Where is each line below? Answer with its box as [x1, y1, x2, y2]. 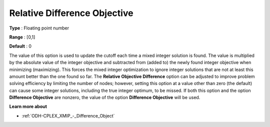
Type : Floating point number [9, 25, 69, 31]
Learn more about [9, 103, 47, 109]
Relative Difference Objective [9, 7, 133, 18]
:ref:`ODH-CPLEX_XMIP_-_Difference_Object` [21, 112, 115, 118]
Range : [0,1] [9, 34, 35, 40]
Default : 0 [9, 43, 32, 49]
